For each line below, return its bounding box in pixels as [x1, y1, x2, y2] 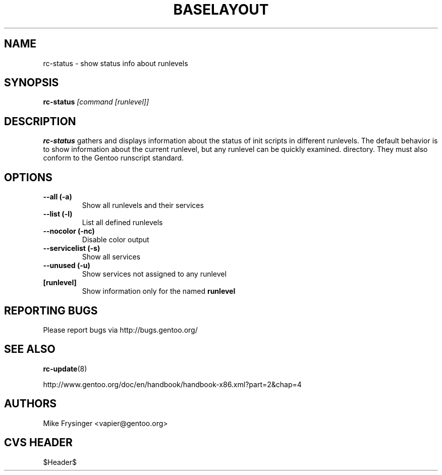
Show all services [82, 252, 141, 261]
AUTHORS [4, 397, 57, 410]
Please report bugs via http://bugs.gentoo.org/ [43, 325, 198, 334]
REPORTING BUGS [4, 304, 98, 317]
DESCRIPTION [4, 115, 76, 128]
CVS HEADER [4, 436, 73, 449]
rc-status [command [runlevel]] [43, 97, 149, 107]
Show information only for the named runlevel [82, 287, 236, 296]
